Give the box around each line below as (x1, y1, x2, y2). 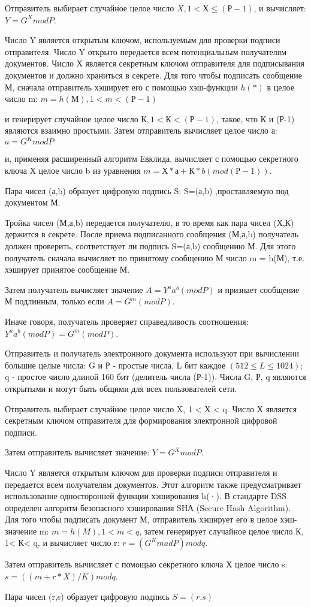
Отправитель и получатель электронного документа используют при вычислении (5, 347, 300, 360)
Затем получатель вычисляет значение (5, 283, 143, 295)
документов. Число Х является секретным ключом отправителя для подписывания (5, 57, 304, 70)
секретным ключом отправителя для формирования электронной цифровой (5, 414, 277, 427)
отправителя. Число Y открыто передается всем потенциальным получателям (5, 45, 286, 58)
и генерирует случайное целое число (5, 112, 138, 125)
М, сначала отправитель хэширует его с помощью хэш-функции (5, 80, 238, 93)
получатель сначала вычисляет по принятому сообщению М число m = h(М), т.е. (5, 251, 305, 264)
